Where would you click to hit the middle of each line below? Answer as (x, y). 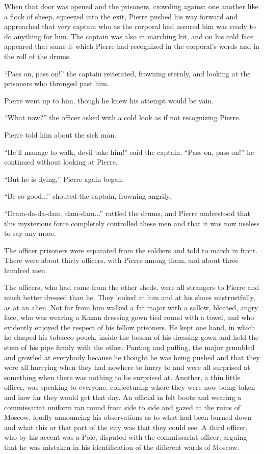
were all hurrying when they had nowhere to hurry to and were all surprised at (127, 367)
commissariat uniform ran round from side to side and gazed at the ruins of (122, 407)
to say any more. (30, 233)
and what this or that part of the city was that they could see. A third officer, (126, 427)
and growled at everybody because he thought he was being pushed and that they (132, 357)
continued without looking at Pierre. (61, 162)
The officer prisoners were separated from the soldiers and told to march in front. (131, 250)
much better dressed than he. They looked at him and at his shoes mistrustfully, (130, 297)
